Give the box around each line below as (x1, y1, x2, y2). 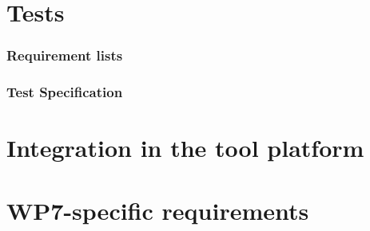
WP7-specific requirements (6, 194, 309, 226)
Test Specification (6, 82, 123, 102)
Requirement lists (6, 45, 123, 65)
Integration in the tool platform (6, 131, 364, 164)
